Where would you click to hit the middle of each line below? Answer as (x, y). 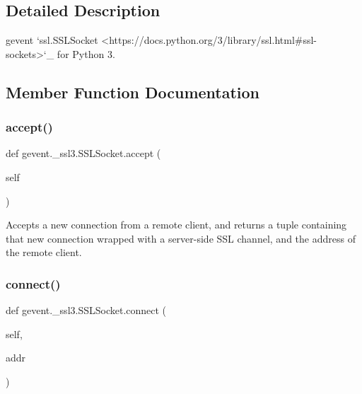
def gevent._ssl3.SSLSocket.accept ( (83, 153)
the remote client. (44, 252)
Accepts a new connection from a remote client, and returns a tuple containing (176, 225)
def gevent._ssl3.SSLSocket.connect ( (86, 310)
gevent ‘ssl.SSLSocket (52, 40)
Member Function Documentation (133, 92)
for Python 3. (86, 53)
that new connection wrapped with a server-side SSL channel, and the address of (181, 238)
